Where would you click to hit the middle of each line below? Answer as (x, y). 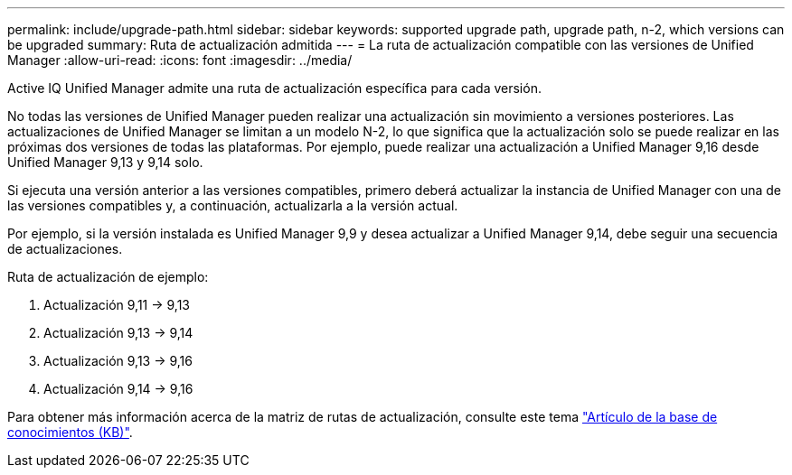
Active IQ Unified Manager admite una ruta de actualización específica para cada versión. (274, 88)
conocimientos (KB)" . (70, 432)
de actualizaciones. (65, 249)
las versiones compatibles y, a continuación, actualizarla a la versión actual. (233, 205)
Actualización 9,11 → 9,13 (117, 305)
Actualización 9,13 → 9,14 (118, 333)
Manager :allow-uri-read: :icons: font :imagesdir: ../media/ (180, 60)
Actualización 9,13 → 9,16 (118, 361)
